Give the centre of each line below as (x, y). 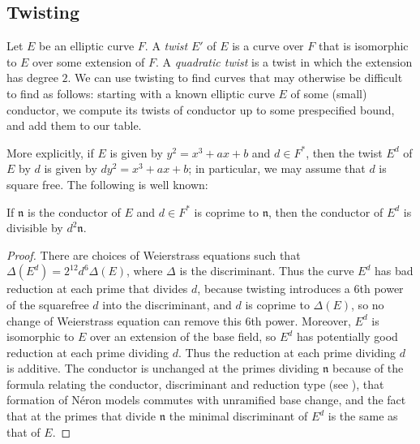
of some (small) (329, 93)
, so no (368, 304)
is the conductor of (74, 211)
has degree (32, 78)
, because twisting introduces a (274, 289)
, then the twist (344, 152)
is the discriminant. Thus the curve (267, 271)
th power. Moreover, (301, 320)
